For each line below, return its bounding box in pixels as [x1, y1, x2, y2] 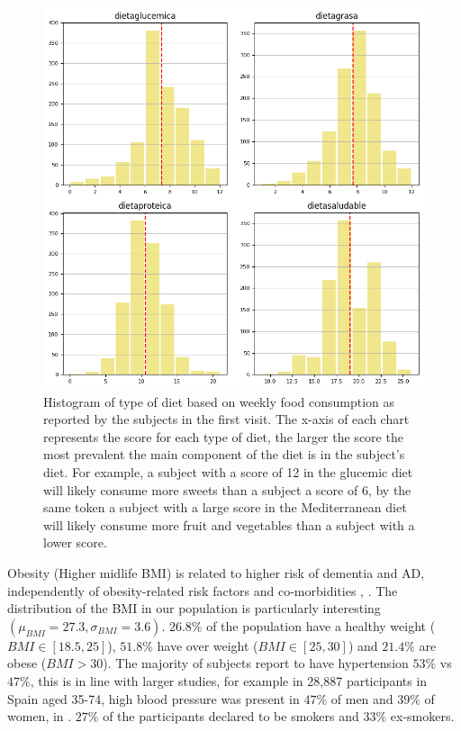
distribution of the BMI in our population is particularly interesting [7, 599, 381, 618]
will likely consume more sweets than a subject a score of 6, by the [43, 480, 411, 499]
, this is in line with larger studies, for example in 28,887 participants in [30, 671, 428, 690]
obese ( [7, 654, 47, 672]
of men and [330, 689, 393, 708]
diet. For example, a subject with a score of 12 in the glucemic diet [43, 462, 413, 481]
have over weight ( [157, 636, 258, 654]
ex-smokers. [390, 707, 455, 726]
